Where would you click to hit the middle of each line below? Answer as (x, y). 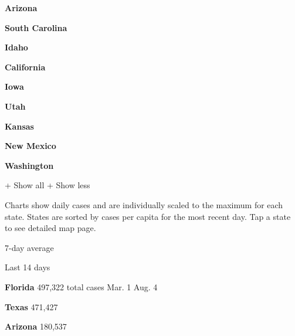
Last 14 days (28, 267)
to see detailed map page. (50, 228)
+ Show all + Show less (48, 185)
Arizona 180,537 (36, 326)
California (25, 67)
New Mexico (30, 146)
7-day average (29, 247)
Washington (29, 165)
